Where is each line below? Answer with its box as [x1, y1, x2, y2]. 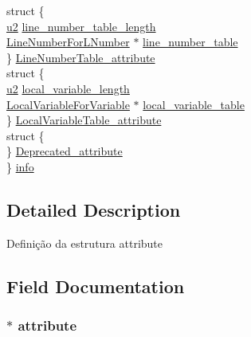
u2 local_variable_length [6, 80, 130, 96]
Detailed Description [6, 197, 181, 221]
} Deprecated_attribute [6, 143, 123, 159]
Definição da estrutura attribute [6, 234, 163, 251]
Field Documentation [6, 273, 185, 298]
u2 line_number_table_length [6, 18, 156, 34]
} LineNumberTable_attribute [6, 49, 155, 65]
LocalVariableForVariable [6, 96, 130, 112]
